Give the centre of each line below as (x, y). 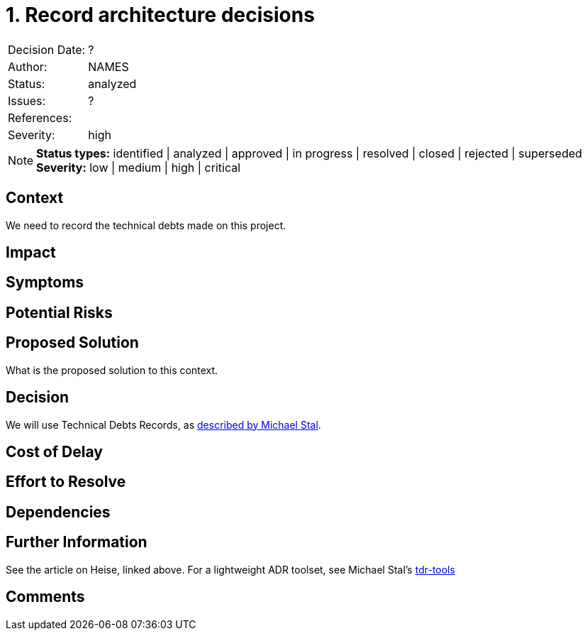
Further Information (77, 542)
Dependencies (58, 512)
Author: (28, 66)
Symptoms (45, 283)
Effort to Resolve (66, 482)
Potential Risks (59, 312)
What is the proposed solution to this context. (112, 370)
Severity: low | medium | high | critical (139, 167)
